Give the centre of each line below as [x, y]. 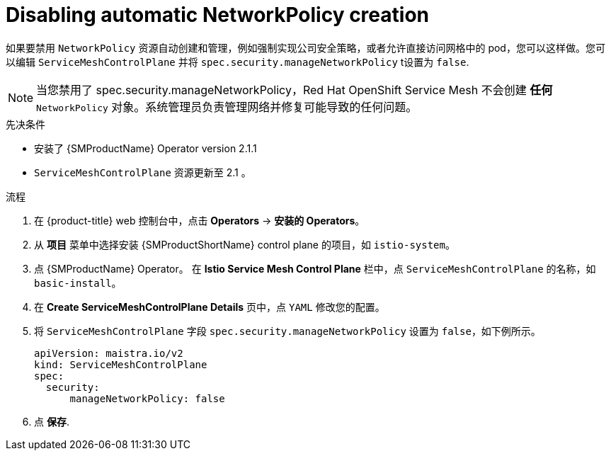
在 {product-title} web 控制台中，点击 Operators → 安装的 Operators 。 [200, 220]
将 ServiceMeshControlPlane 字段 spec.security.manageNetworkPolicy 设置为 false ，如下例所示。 [287, 331]
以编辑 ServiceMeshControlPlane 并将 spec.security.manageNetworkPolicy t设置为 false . [238, 62]
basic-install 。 [78, 283]
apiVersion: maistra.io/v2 [109, 353]
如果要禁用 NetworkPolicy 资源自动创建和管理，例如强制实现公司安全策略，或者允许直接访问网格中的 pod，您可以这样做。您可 [305, 47]
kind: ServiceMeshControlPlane [121, 364]
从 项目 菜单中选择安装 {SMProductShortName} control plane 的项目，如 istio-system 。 [245, 244]
